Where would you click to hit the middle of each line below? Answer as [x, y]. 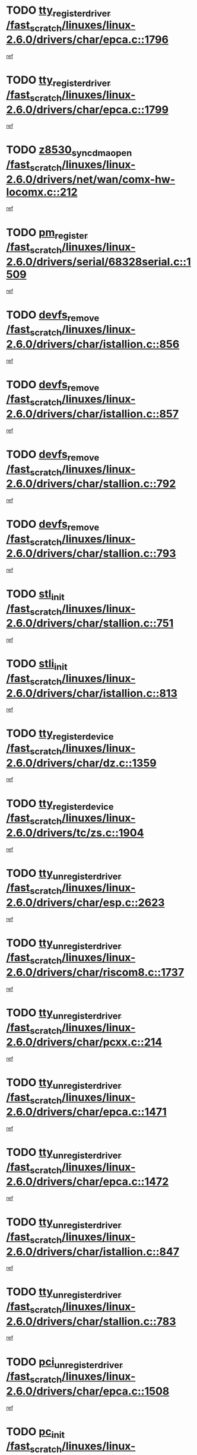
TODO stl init [36, 595]
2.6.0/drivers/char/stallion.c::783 [91, 1321]
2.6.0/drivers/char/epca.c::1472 [88, 1182]
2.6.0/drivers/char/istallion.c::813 [92, 693]
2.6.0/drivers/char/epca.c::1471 [87, 1112]
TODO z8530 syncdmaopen [69, 151]
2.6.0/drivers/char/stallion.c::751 [90, 623]
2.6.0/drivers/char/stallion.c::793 [91, 554]
